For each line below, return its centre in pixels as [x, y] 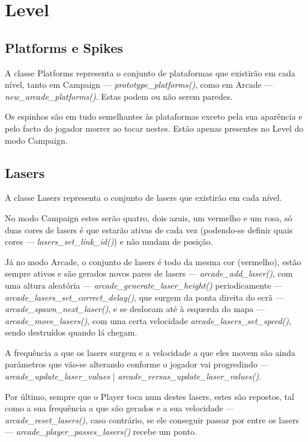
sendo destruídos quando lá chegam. [71, 332]
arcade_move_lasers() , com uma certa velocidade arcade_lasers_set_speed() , [148, 320]
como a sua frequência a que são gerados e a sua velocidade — [120, 408]
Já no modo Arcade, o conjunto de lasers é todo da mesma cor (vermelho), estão [153, 261]
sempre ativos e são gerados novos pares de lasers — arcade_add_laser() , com [149, 273]
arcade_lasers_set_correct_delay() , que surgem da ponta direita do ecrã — [144, 297]
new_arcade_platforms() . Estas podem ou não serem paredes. [119, 96]
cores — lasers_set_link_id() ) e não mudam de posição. [109, 241]
